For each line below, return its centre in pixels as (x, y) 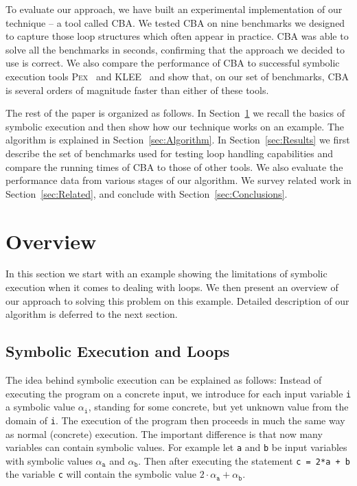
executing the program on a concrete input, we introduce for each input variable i (178, 393)
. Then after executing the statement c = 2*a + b (244, 460)
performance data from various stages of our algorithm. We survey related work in (178, 180)
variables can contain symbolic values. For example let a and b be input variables (176, 447)
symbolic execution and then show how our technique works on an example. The (175, 126)
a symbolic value (41, 407)
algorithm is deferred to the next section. (92, 314)
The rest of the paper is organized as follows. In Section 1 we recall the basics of (175, 113)
